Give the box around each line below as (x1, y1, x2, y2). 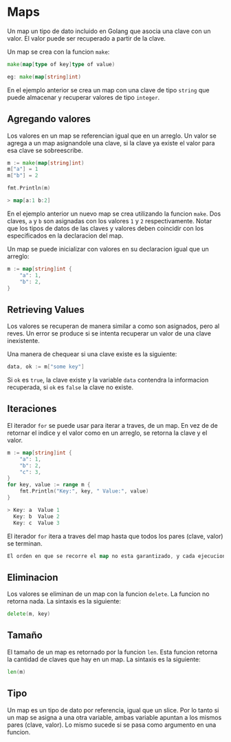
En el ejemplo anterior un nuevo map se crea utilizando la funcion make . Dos (7, 209, 221, 218)
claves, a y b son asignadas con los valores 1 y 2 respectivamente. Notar (7, 216, 212, 225)
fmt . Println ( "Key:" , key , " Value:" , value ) (19, 488, 149, 495)
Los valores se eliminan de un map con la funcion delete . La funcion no (7, 590, 210, 598)
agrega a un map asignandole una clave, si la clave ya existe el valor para (7, 138, 215, 147)
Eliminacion (7, 571, 58, 583)
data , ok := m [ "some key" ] (7, 363, 85, 371)
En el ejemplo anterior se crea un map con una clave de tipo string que (7, 85, 210, 94)
